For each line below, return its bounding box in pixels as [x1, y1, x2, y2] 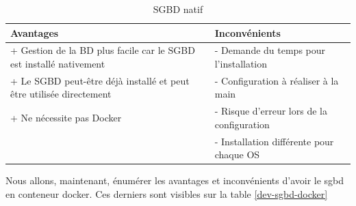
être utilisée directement [10, 87, 112, 101]
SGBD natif [153, 2, 203, 16]
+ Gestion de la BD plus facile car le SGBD [10, 43, 195, 57]
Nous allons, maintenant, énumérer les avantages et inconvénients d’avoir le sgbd [5, 173, 344, 188]
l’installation [214, 57, 268, 71]
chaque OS [214, 147, 260, 162]
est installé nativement [10, 57, 105, 71]
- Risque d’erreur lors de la [214, 104, 327, 118]
